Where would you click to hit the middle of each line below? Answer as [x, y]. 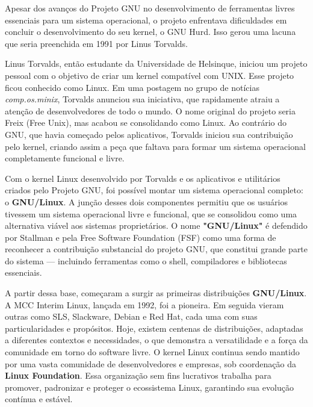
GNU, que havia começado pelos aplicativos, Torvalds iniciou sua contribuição [149, 134]
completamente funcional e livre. [65, 158]
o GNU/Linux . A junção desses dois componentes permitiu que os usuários [146, 201]
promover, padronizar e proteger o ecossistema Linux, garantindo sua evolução [149, 387]
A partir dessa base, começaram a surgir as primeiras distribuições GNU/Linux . [156, 293]
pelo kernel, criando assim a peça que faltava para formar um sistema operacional [155, 146]
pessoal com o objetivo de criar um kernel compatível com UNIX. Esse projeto [150, 75]
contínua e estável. [39, 399]
